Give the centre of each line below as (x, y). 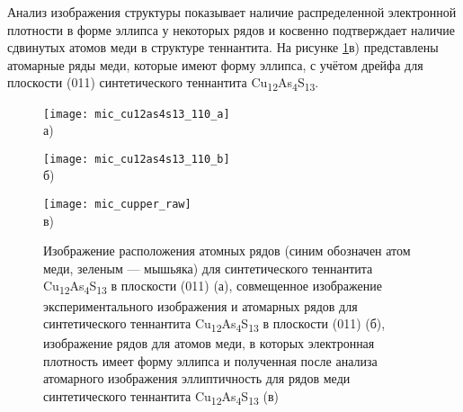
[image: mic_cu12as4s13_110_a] (137, 114)
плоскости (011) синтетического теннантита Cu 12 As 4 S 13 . (163, 84)
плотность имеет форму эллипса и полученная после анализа (210, 360)
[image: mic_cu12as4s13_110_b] (137, 159)
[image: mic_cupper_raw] (117, 204)
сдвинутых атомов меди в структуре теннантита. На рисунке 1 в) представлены (223, 47)
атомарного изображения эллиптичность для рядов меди (197, 378)
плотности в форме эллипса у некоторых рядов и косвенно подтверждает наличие (231, 29)
